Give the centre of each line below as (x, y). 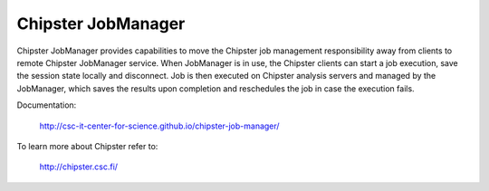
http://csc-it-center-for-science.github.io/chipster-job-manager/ (159, 126)
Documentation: (47, 105)
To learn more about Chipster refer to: (87, 146)
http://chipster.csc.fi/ (78, 167)
